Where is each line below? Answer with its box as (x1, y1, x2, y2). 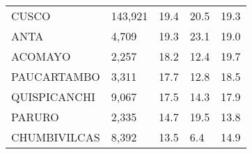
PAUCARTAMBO (11, 68, 100, 84)
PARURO (11, 109, 59, 125)
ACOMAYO (11, 48, 71, 64)
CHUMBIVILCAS (11, 129, 100, 145)
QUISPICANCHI (11, 88, 95, 105)
